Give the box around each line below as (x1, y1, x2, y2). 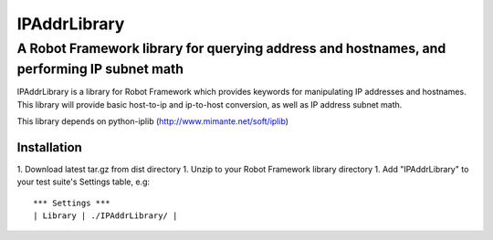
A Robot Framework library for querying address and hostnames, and (16, 40, 446, 57)
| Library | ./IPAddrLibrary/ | (33, 211, 178, 221)
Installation (16, 140, 82, 155)
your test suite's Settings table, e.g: (16, 176, 151, 187)
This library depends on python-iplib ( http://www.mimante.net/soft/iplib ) (16, 116, 289, 127)
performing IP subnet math (16, 60, 184, 78)
